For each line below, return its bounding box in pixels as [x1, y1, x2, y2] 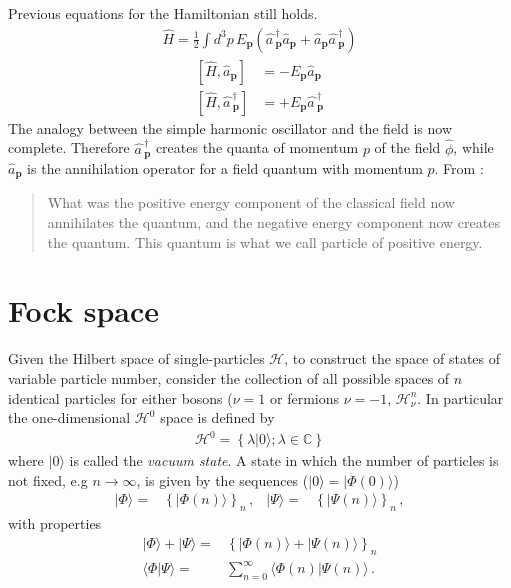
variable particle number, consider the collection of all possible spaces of [8, 367, 450, 388]
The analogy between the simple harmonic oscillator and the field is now [8, 117, 453, 138]
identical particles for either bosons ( [8, 387, 233, 408]
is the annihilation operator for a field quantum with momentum [27, 157, 423, 178]
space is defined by [160, 407, 275, 428]
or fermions [269, 387, 339, 408]
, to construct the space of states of [284, 348, 501, 369]
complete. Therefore [8, 137, 130, 158]
